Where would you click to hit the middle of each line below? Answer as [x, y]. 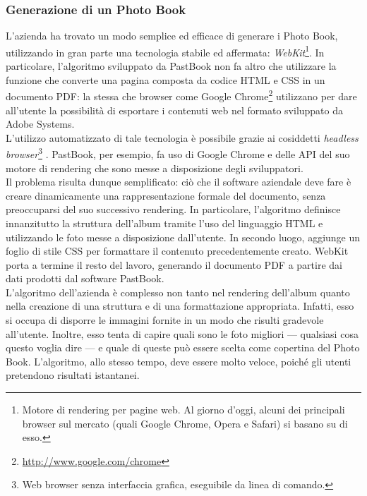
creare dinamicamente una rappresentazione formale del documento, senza [166, 195]
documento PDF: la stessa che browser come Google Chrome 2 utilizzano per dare [181, 95]
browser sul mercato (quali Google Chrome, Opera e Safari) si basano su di [185, 423]
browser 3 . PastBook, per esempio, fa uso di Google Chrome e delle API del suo [178, 153]
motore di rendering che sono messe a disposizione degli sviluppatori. [155, 168]
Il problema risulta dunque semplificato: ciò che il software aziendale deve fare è [179, 182]
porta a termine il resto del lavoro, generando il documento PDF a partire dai [174, 264]
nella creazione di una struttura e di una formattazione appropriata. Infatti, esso [180, 306]
